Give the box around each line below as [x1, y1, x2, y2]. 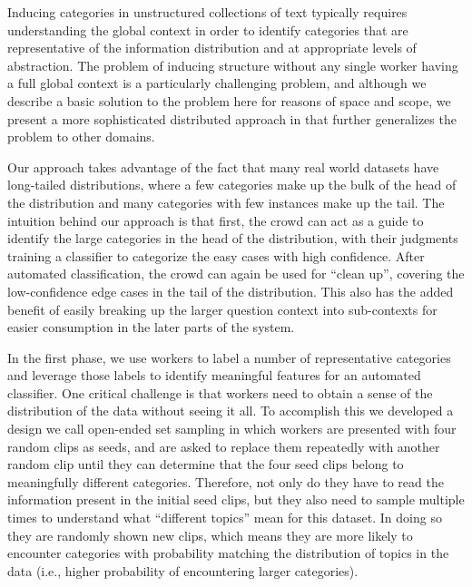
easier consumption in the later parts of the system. [7, 318, 295, 337]
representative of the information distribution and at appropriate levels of [7, 38, 417, 57]
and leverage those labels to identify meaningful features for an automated [7, 366, 421, 385]
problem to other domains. [7, 127, 155, 146]
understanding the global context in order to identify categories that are [7, 20, 408, 39]
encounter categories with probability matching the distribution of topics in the [7, 543, 449, 563]
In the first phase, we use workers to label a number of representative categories [7, 347, 451, 367]
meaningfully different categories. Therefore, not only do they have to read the [7, 472, 444, 491]
